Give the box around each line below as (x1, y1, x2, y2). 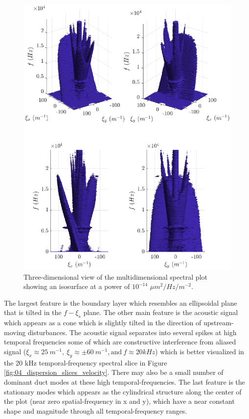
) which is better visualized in (155, 346, 244, 356)
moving (4, 327, 26, 337)
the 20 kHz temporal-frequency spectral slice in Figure (4, 357, 167, 367)
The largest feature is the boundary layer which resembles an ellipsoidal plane (4, 297, 237, 308)
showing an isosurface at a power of (23, 281, 130, 291)
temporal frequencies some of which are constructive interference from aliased (4, 337, 236, 347)
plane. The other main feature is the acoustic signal (83, 307, 238, 317)
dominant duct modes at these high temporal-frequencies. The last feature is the (4, 376, 245, 387)
